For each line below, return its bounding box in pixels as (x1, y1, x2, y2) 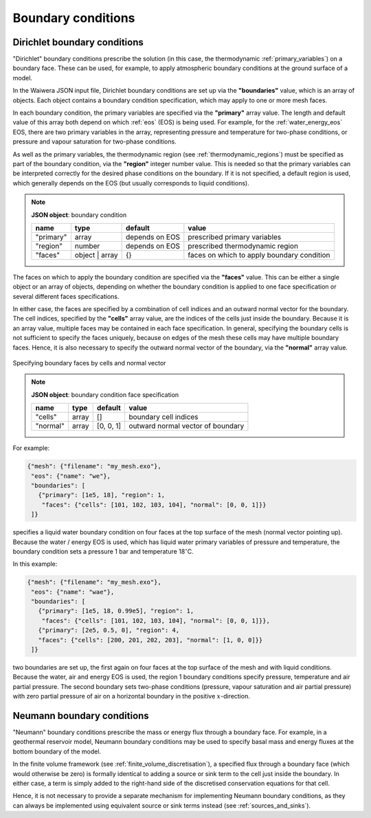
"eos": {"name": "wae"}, (31, 588, 115, 595)
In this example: (12, 560, 58, 568)
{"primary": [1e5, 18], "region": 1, (38, 491, 165, 499)
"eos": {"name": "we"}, (31, 472, 111, 480)
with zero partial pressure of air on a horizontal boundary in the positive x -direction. (12, 692, 250, 701)
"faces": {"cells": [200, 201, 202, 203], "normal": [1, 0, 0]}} (38, 636, 263, 644)
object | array (74, 250, 118, 260)
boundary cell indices (128, 412, 199, 422)
